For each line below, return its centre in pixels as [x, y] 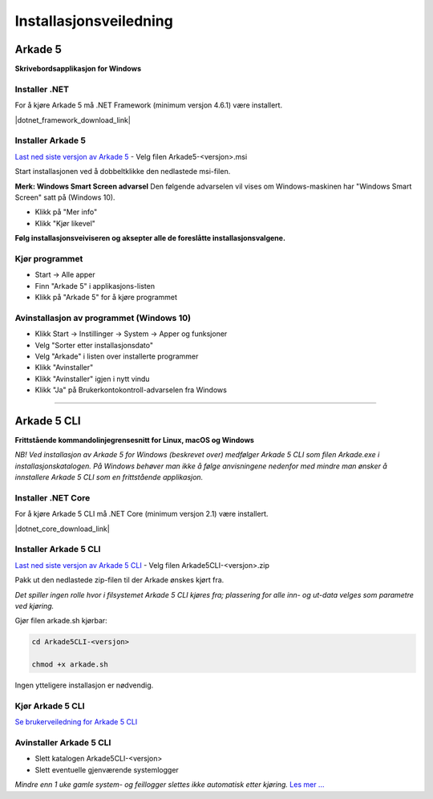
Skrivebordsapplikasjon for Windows [78, 69]
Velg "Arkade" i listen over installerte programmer [117, 356]
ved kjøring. [34, 606]
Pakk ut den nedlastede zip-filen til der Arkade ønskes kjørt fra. [119, 580]
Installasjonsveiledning [94, 21]
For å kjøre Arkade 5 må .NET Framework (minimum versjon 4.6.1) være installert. [149, 105]
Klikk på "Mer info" [66, 212]
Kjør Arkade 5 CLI [50, 706]
